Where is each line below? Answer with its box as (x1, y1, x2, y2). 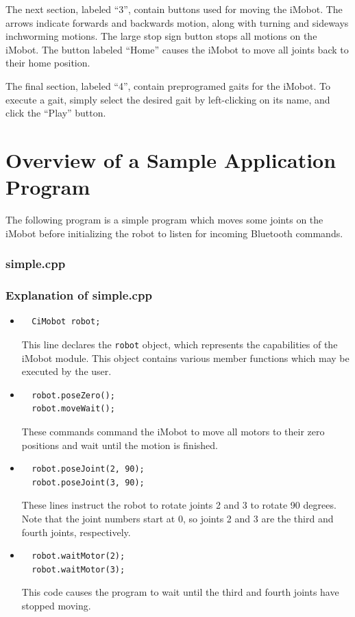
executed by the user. (21, 364, 112, 378)
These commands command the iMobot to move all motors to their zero (21, 424, 325, 438)
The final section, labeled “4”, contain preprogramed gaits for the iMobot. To (5, 78, 330, 93)
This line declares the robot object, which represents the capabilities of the (21, 337, 338, 351)
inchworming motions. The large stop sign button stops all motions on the (5, 29, 317, 43)
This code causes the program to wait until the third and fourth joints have (21, 585, 339, 599)
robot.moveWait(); (32, 404, 115, 414)
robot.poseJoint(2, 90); (32, 464, 145, 474)
